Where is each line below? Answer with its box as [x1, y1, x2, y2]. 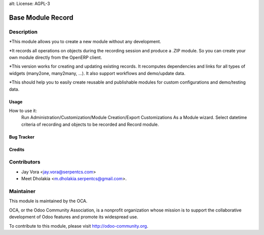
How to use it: [9, 108, 37, 114]
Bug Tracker [9, 134, 35, 140]
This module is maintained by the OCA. [9, 198, 88, 204]
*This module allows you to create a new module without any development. [9, 39, 161, 45]
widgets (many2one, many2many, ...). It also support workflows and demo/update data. [9, 70, 186, 76]
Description [9, 28, 38, 35]
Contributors [9, 159, 41, 165]
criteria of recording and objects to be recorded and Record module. [21, 121, 159, 127]
